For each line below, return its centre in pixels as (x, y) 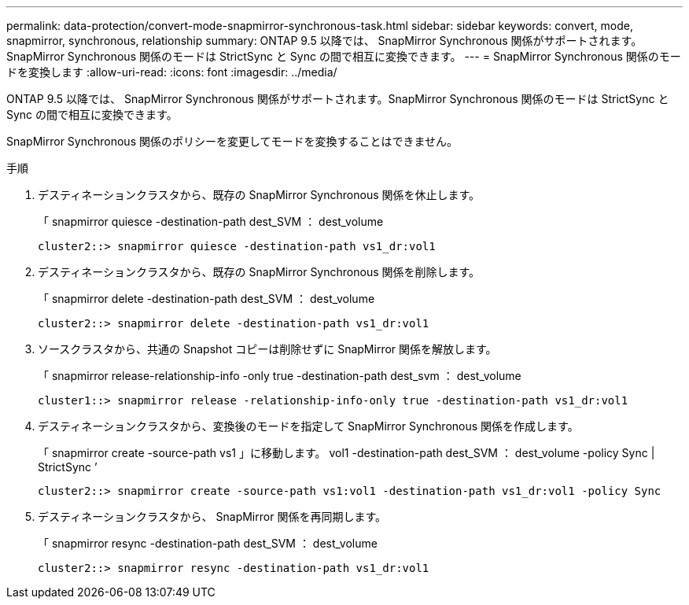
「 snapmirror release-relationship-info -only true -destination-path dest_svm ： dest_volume (280, 376)
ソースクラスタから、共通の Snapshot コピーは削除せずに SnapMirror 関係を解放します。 (267, 349)
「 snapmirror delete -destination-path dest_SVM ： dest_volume (206, 299)
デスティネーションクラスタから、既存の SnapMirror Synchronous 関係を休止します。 (259, 195)
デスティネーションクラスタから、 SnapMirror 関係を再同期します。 (212, 516)
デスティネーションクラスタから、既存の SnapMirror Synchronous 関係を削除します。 (259, 272)
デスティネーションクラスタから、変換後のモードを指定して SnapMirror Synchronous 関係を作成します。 (308, 426)
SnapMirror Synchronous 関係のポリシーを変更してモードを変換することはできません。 (232, 141)
